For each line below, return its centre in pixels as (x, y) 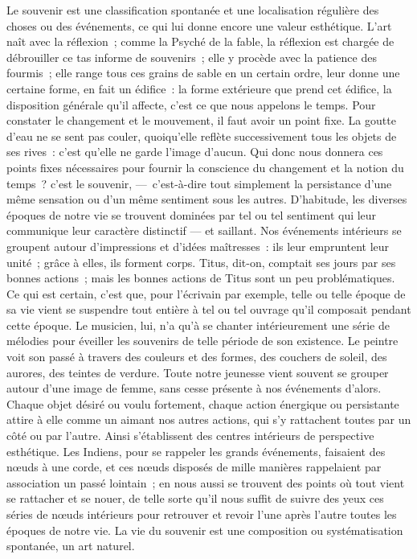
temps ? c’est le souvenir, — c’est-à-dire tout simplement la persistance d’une (199, 183)
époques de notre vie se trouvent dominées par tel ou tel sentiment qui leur (192, 214)
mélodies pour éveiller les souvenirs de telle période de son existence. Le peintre (202, 341)
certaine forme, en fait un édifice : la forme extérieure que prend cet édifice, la (199, 88)
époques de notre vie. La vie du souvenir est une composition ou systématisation (205, 530)
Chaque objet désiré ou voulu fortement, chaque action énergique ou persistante (203, 403)
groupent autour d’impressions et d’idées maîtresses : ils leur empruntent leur (198, 246)
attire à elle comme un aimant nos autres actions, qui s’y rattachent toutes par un (209, 419)
